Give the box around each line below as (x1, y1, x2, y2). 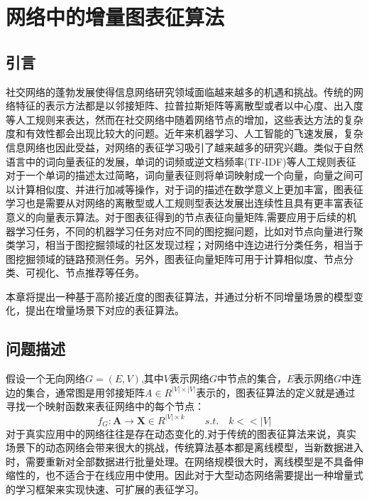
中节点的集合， (216, 371, 287, 386)
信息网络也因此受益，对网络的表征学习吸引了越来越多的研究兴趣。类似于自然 (6, 139, 363, 154)
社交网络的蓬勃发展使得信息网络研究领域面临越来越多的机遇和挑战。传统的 (6, 84, 353, 99)
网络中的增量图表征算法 (6, 2, 225, 31)
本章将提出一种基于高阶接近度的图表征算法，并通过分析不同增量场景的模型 (6, 289, 353, 303)
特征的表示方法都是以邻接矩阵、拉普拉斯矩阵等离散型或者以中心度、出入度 (15, 98, 363, 113)
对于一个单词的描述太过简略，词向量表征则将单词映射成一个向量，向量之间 (6, 168, 353, 183)
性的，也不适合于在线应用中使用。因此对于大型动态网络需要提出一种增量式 (15, 468, 363, 483)
